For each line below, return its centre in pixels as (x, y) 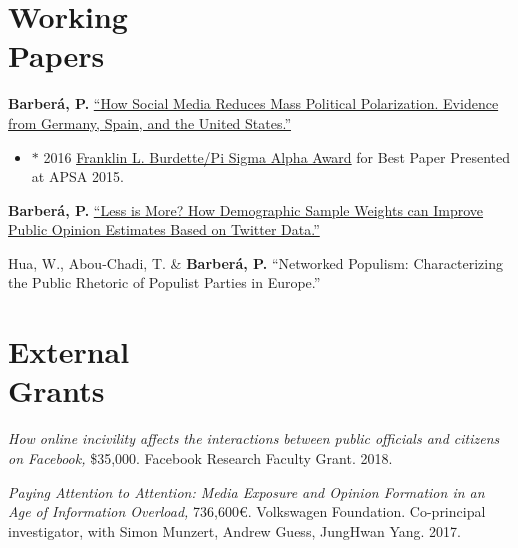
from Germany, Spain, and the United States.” (150, 122)
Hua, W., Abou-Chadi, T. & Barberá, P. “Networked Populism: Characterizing (255, 262)
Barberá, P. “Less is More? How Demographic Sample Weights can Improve (246, 209)
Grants (56, 390)
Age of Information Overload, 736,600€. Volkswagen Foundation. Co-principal (247, 511)
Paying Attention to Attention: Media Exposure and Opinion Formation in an (246, 491)
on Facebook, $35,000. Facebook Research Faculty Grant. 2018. (200, 457)
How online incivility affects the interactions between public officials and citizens (254, 438)
